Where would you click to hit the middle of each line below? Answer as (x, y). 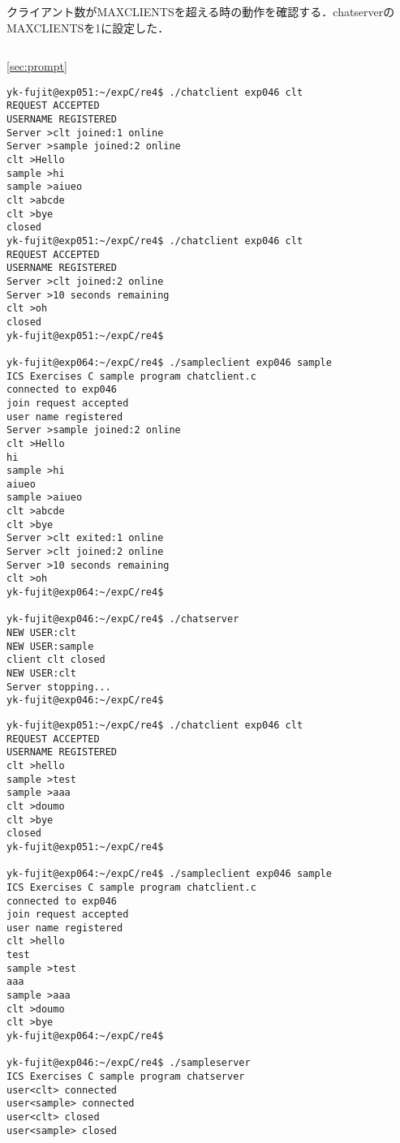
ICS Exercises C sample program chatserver (126, 1077)
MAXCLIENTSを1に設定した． (88, 27)
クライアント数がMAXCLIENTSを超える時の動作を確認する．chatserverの (201, 11)
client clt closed (56, 660)
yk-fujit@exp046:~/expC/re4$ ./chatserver (123, 619)
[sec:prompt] (37, 66)
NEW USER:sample (50, 646)
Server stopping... (59, 687)
